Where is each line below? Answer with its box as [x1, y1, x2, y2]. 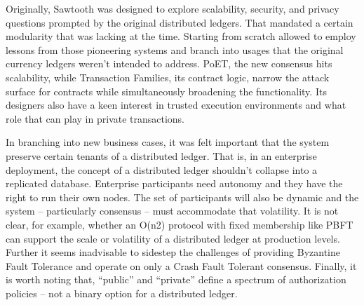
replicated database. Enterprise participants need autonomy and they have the [6, 176, 343, 191]
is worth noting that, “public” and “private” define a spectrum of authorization [6, 272, 346, 287]
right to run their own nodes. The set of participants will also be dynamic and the [6, 189, 359, 204]
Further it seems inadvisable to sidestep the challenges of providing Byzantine [6, 245, 340, 259]
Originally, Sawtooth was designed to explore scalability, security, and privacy [6, 1, 339, 15]
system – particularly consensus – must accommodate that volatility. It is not [6, 203, 339, 218]
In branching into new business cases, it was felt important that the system [6, 135, 330, 149]
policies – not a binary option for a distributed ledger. [6, 285, 238, 300]
